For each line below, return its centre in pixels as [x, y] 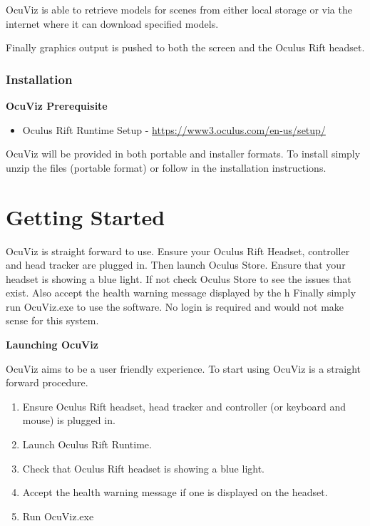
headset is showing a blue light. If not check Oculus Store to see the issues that [179, 278]
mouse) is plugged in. [69, 420]
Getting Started [86, 216]
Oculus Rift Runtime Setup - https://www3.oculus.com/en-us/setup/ [174, 129]
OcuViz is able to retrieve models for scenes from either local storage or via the [179, 9]
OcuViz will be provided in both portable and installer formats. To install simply [183, 154]
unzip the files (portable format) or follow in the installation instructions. [166, 167]
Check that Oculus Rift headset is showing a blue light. [144, 468]
